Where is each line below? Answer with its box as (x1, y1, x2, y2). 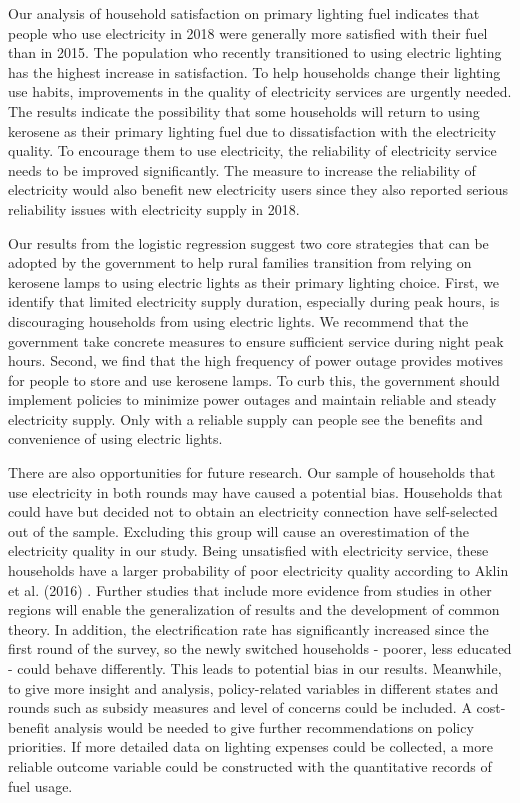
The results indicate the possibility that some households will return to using (8, 100, 480, 121)
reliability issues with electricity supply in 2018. (8, 198, 300, 219)
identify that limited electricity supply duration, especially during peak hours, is (8, 291, 500, 312)
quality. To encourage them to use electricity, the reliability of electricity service (8, 140, 497, 161)
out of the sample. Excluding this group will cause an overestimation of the (8, 520, 470, 541)
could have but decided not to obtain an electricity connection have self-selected (8, 501, 498, 522)
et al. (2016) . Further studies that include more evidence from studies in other (8, 579, 492, 600)
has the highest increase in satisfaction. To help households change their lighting (8, 61, 501, 82)
